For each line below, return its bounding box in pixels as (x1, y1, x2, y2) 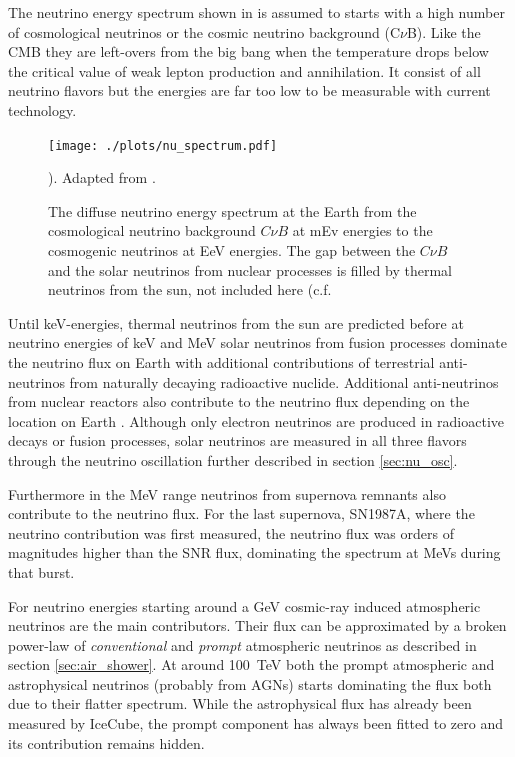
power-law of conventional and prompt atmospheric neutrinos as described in (8, 634, 477, 655)
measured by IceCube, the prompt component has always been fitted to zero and (8, 713, 503, 734)
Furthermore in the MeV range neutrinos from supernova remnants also (8, 483, 446, 504)
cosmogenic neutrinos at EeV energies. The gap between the (48, 240, 416, 260)
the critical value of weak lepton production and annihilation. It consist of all (8, 60, 481, 81)
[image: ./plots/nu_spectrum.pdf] (48, 138, 278, 153)
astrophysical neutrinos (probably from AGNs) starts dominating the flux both (8, 673, 492, 694)
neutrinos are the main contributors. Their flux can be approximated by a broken (8, 615, 507, 636)
